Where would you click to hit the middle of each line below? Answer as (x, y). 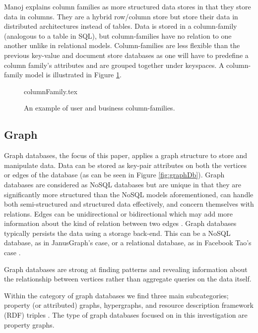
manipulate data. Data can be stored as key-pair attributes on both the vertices (126, 165)
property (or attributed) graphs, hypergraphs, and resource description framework (129, 305)
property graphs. (29, 324)
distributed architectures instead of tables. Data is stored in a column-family (121, 26)
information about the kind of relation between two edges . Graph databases (120, 223)
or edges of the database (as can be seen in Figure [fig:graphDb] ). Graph (114, 175)
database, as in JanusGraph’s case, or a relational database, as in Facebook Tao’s (128, 243)
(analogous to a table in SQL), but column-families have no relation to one (118, 35)
